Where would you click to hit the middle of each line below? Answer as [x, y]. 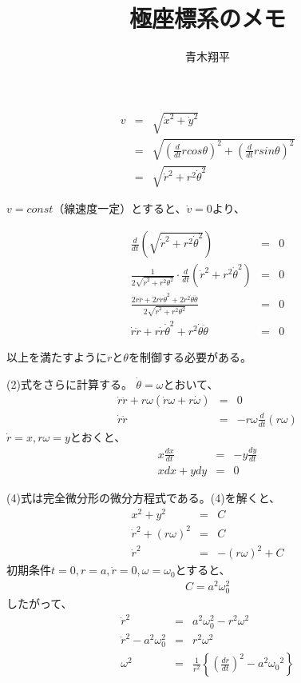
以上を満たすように [57, 357]
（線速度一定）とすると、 [120, 208]
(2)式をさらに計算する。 [69, 383]
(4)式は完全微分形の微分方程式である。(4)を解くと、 [144, 498]
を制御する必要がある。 [190, 357]
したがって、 [40, 603]
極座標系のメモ [207, 18]
